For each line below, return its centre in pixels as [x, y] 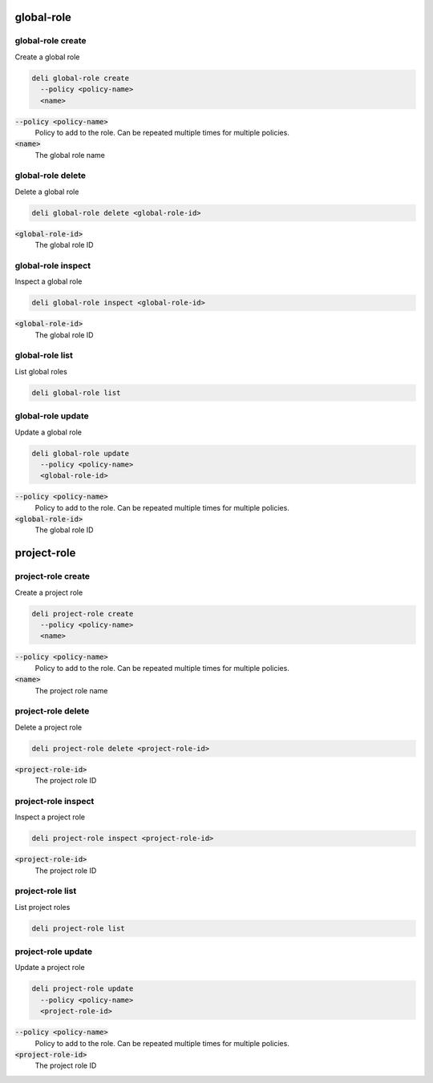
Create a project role [49, 592]
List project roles [42, 907]
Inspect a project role [50, 817]
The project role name [71, 690]
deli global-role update [81, 453]
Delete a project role [49, 727]
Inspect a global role [49, 281]
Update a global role [49, 432]
